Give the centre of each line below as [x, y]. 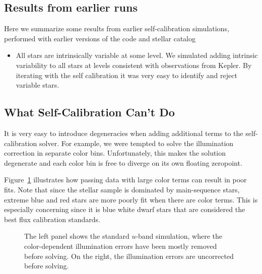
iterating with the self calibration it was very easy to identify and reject [126, 75]
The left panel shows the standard [77, 236]
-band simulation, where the [179, 236]
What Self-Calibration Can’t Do [89, 112]
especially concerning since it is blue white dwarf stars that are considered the [125, 209]
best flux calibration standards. [52, 219]
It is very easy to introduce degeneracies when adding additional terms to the [124, 133]
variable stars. [38, 85]
